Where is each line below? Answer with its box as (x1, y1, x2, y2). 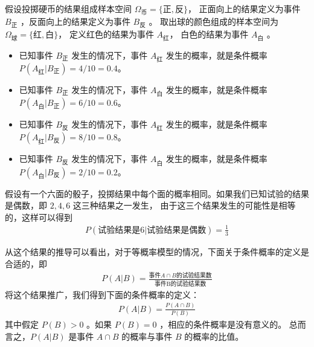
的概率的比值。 (184, 329, 244, 342)
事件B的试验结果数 (154, 281, 207, 287)
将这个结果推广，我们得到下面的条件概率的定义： (5, 288, 199, 300)
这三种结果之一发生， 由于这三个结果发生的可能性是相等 (72, 199, 296, 212)
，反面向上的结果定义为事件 (20, 15, 130, 28)
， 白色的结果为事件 (169, 27, 249, 40)
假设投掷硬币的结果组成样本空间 (5, 2, 132, 15)
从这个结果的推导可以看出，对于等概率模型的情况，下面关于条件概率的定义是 (5, 245, 309, 258)
